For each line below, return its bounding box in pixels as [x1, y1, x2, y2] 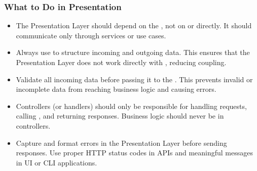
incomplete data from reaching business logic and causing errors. [16, 84, 216, 94]
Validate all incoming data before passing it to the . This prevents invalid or [16, 74, 253, 84]
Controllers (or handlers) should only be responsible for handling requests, [16, 100, 247, 111]
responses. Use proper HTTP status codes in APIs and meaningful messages [16, 147, 253, 158]
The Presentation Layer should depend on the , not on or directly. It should [16, 20, 252, 31]
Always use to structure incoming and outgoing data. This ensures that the [16, 47, 250, 58]
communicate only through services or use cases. [16, 30, 166, 40]
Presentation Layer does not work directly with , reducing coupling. [16, 57, 227, 67]
